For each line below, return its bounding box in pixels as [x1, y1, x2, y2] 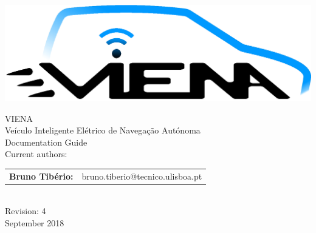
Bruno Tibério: [9, 169, 74, 182]
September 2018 [5, 216, 64, 229]
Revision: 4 [5, 204, 46, 217]
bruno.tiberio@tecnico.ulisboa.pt [81, 169, 202, 182]
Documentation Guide [5, 135, 88, 148]
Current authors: [5, 147, 67, 160]
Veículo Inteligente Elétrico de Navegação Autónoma [5, 124, 201, 137]
